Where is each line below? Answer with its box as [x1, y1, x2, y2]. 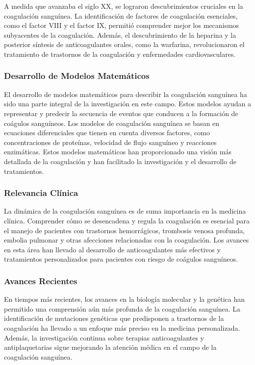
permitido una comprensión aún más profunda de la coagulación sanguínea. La [4, 303, 241, 314]
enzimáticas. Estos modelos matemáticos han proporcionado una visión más [4, 146, 231, 157]
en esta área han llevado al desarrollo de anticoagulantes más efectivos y [4, 244, 221, 254]
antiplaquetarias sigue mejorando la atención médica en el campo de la [4, 342, 217, 352]
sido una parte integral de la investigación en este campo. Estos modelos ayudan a [4, 98, 251, 109]
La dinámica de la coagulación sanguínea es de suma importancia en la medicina [4, 206, 246, 216]
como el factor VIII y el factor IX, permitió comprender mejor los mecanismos [4, 20, 239, 30]
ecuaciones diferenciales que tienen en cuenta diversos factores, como [4, 127, 210, 138]
